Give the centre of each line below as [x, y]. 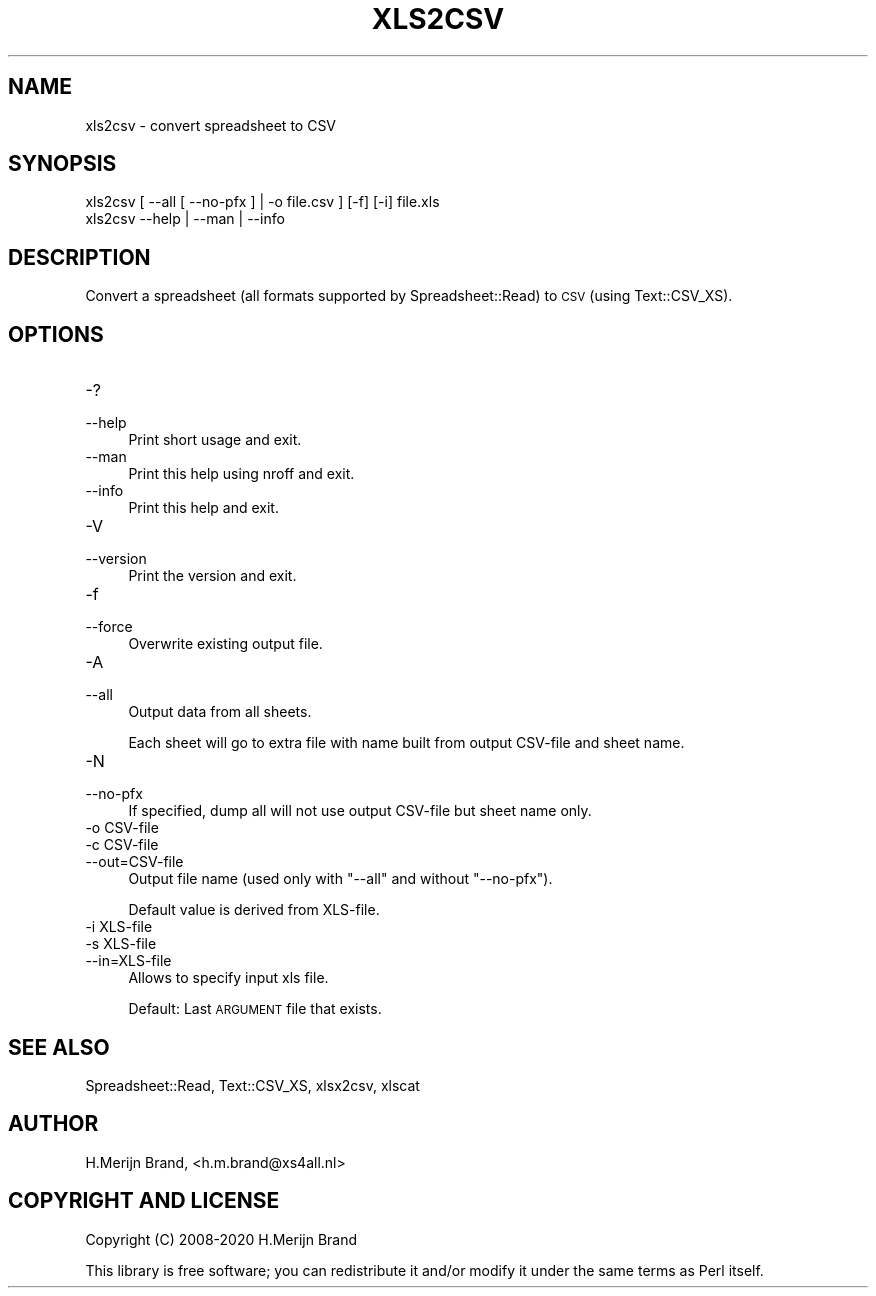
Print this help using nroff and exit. [241, 474]
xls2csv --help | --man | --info [185, 219]
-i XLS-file [119, 927]
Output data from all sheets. [220, 712]
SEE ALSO [59, 1047]
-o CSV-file [122, 828]
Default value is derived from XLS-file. [254, 910]
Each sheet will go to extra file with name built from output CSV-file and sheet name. [406, 743]
